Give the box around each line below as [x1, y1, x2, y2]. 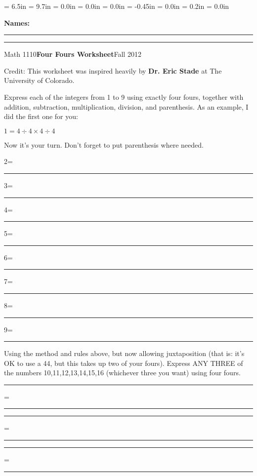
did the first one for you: [4, 111, 78, 121]
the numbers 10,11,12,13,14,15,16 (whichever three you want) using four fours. [4, 367, 241, 378]
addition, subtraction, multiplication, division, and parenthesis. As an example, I [4, 101, 249, 112]
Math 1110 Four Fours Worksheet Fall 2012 [4, 49, 141, 59]
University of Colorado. [4, 75, 75, 85]
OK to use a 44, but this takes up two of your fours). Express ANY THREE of [4, 357, 243, 368]
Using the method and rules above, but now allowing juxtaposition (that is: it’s [4, 348, 245, 358]
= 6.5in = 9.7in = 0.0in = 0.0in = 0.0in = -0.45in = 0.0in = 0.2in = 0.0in [4, 1, 229, 11]
